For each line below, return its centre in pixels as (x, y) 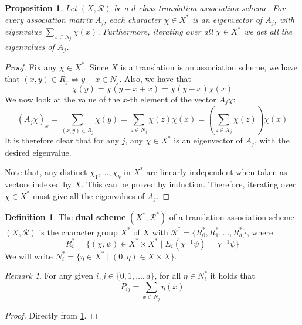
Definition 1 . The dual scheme (65, 217)
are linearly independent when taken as (217, 172)
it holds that (233, 276)
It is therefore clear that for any (62, 140)
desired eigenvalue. (38, 152)
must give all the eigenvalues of (89, 195)
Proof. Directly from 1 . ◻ (51, 315)
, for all (168, 276)
